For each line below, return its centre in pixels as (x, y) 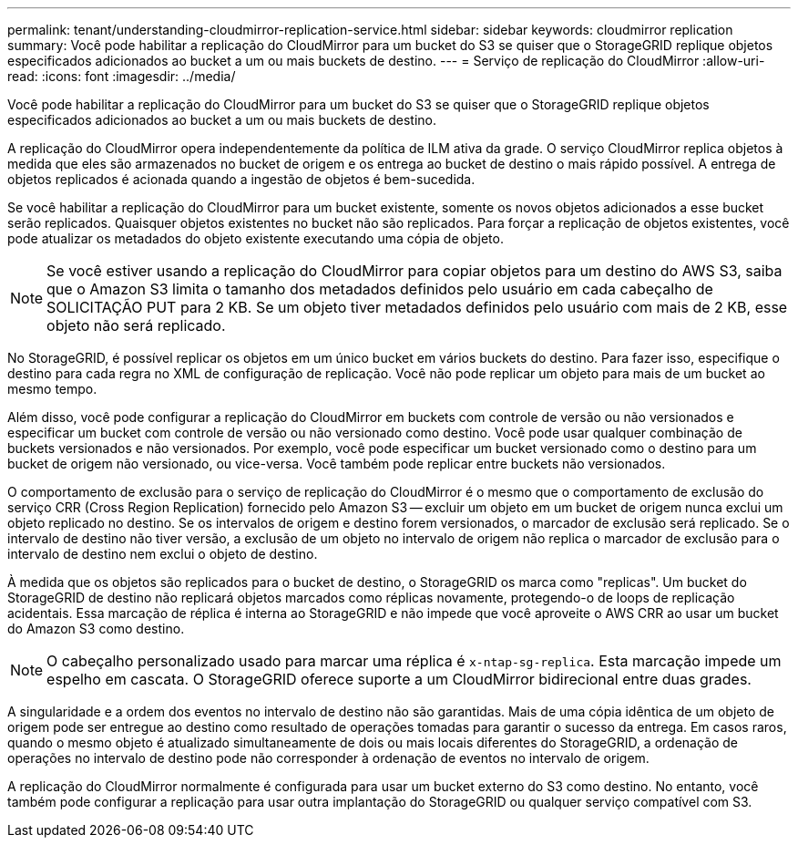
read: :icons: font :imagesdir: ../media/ (122, 76)
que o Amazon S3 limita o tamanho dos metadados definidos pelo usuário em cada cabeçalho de (380, 289)
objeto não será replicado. (136, 325)
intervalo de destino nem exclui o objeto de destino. (163, 554)
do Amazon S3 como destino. (96, 629)
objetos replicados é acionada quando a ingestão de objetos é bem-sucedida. (241, 179)
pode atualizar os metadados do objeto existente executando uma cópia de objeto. (256, 238)
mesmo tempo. (52, 389)
